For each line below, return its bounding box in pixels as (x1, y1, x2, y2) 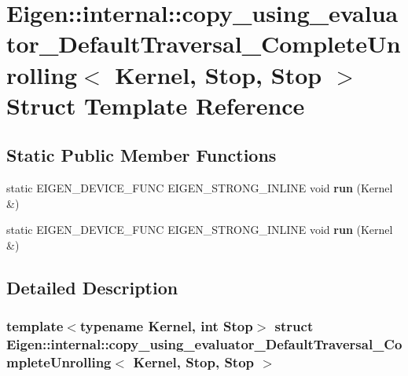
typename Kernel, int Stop (79, 316, 253, 336)
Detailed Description (6, 275, 178, 299)
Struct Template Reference (6, 89, 305, 121)
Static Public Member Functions (6, 143, 277, 167)
